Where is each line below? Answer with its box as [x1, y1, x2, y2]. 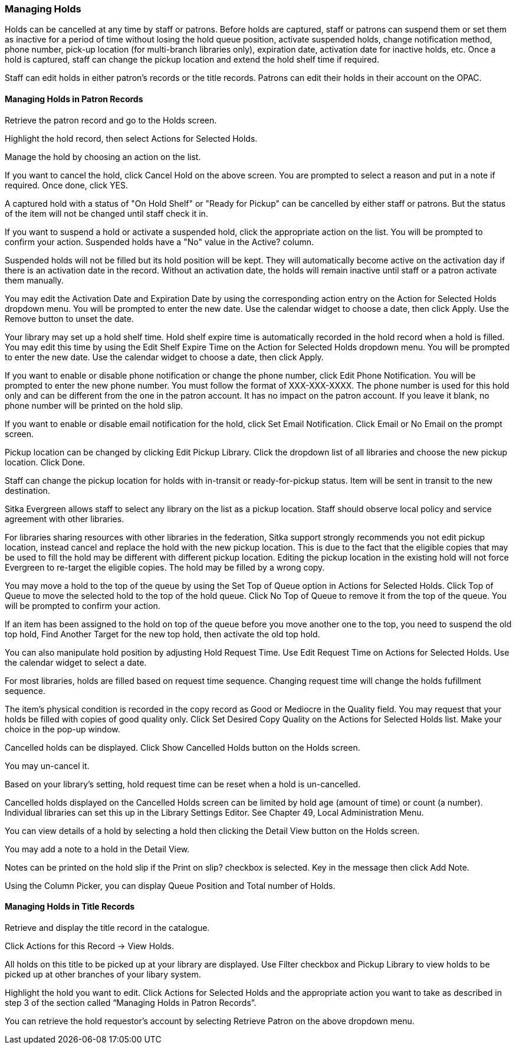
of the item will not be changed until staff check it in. [5, 208, 208, 219]
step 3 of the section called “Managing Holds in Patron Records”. [5, 997, 257, 1008]
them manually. [5, 275, 64, 285]
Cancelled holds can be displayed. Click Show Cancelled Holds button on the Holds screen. [5, 742, 360, 752]
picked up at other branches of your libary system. [5, 969, 201, 979]
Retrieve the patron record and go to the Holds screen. [5, 115, 217, 125]
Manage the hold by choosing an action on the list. [5, 151, 201, 162]
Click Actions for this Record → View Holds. [5, 940, 174, 951]
